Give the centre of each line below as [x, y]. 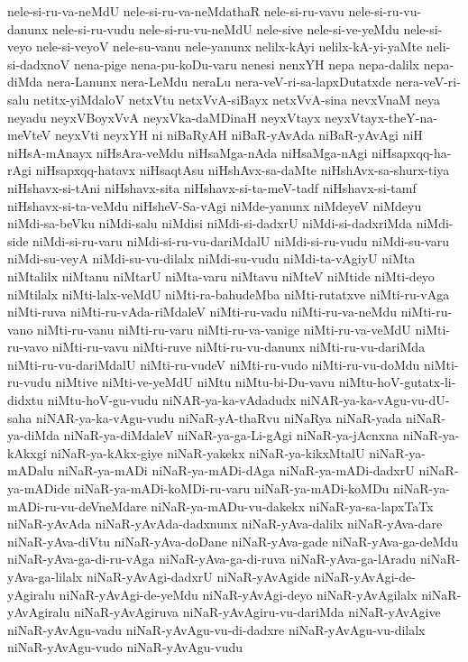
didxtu [26, 400]
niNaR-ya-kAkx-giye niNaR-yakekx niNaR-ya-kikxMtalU [208, 452]
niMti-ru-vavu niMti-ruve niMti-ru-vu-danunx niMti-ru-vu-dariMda [239, 347]
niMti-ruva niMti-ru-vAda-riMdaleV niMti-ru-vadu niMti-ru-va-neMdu [202, 312]
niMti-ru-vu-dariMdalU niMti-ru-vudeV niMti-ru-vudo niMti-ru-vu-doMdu [214, 364]
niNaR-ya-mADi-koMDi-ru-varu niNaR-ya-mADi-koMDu [232, 488]
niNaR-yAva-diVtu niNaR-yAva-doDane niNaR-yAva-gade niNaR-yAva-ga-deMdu [233, 541]
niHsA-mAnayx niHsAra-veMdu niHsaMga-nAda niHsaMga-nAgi [188, 152]
